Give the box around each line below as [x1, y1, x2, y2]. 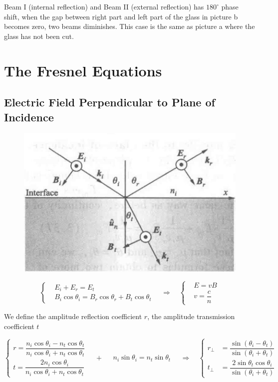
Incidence [4, 109, 54, 124]
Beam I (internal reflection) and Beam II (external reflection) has [4, 1, 204, 11]
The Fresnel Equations [4, 60, 162, 80]
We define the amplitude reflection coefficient [4, 311, 142, 322]
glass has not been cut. [4, 30, 74, 41]
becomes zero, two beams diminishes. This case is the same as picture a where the [4, 21, 255, 31]
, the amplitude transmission [147, 311, 235, 322]
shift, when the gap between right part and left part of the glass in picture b [4, 11, 238, 21]
